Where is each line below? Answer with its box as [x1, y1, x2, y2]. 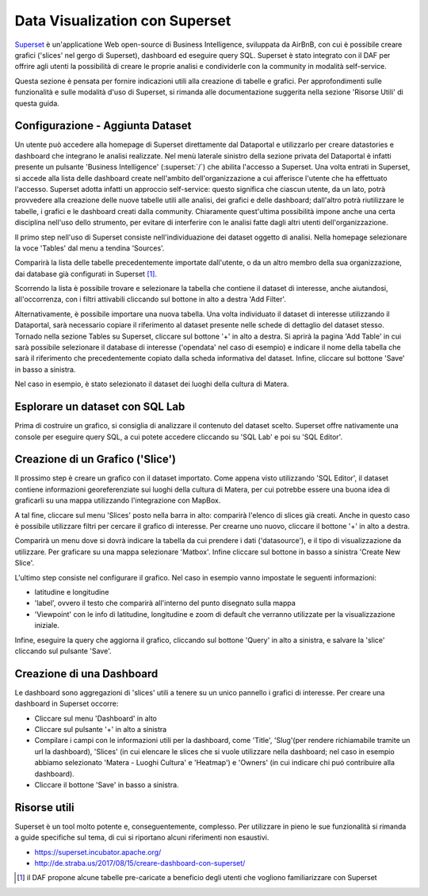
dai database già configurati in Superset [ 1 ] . [14, 269, 158, 278]
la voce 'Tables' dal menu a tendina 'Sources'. [14, 243, 165, 253]
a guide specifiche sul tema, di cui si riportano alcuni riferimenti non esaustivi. [14, 833, 269, 842]
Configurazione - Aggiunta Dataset [14, 119, 192, 132]
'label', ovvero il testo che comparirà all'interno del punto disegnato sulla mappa [34, 599, 296, 608]
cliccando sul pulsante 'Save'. [14, 646, 112, 656]
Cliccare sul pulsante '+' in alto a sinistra [34, 724, 167, 733]
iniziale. [34, 621, 59, 630]
